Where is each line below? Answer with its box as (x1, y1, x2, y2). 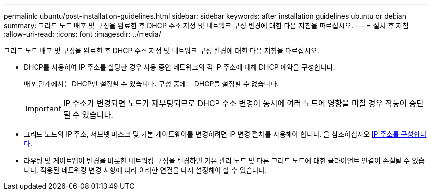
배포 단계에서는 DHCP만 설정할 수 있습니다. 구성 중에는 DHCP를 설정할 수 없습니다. (24, 80, 279, 88)
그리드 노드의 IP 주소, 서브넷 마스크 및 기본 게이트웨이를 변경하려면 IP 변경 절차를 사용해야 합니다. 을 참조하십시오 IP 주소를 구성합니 (24, 130, 427, 138)
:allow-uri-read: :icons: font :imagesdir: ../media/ (4, 30, 161, 38)
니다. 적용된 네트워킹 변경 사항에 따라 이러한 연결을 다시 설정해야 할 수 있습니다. (24, 166, 267, 174)
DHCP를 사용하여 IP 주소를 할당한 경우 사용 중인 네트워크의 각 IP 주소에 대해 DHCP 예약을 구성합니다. (24, 63, 335, 71)
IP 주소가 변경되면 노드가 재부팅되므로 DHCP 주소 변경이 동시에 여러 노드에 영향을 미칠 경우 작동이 (63, 98, 407, 108)
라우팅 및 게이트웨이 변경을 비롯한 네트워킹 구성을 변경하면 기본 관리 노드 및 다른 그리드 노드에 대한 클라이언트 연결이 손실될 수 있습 (24, 156, 425, 165)
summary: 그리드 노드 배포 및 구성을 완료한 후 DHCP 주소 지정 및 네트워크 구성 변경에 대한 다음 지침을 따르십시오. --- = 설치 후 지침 (4, 21, 409, 29)
